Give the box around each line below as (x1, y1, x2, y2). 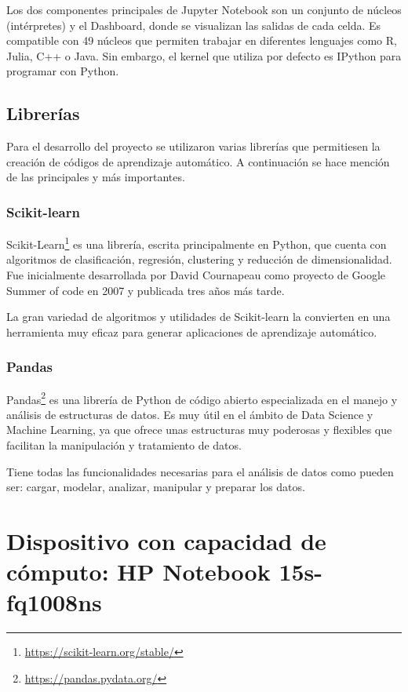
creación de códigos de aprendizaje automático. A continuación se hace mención (6, 153, 390, 169)
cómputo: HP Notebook (6, 555, 271, 588)
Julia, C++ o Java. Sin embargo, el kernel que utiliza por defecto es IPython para (6, 47, 402, 64)
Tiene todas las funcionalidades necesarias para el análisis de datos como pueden (6, 463, 394, 479)
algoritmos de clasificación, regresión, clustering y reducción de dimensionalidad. (6, 251, 392, 268)
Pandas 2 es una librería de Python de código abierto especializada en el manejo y (6, 388, 398, 407)
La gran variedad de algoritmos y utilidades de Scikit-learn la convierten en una (6, 308, 391, 325)
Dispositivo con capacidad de (6, 525, 326, 557)
